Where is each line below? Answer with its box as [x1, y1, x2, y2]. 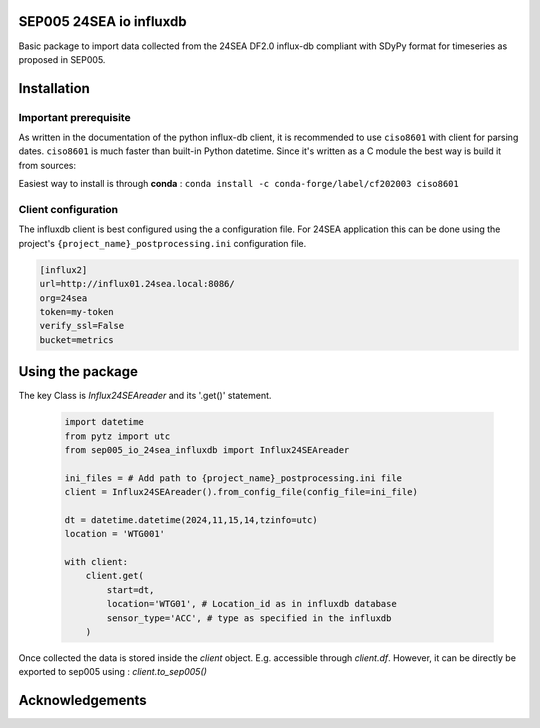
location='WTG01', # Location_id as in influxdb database [106, 598, 397, 610]
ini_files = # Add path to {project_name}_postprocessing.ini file [64, 472, 403, 484]
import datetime [64, 416, 145, 428]
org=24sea [39, 292, 88, 304]
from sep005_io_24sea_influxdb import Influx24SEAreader [64, 444, 350, 455]
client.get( [85, 570, 145, 582]
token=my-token [39, 306, 114, 317]
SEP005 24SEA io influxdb [18, 13, 187, 30]
